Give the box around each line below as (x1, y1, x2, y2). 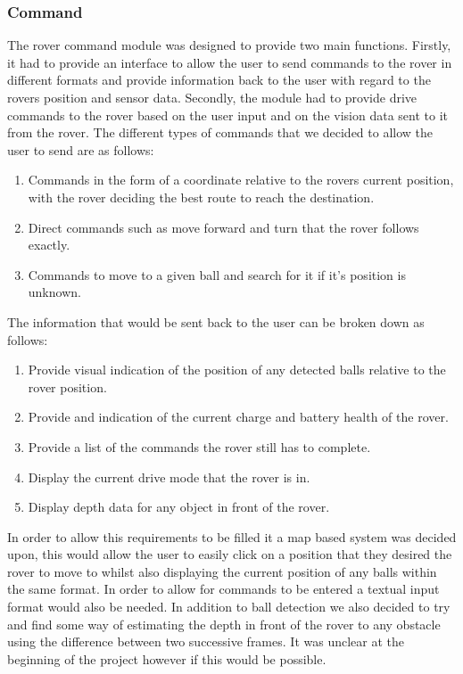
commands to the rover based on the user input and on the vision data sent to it (7, 105, 448, 124)
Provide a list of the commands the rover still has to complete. (28, 437, 371, 456)
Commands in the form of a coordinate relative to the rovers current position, (28, 170, 454, 189)
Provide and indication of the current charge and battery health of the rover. (28, 407, 449, 426)
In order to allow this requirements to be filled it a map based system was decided (7, 527, 457, 546)
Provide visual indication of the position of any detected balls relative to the (28, 360, 446, 379)
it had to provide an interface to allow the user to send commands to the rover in (7, 53, 452, 71)
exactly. (28, 235, 70, 254)
